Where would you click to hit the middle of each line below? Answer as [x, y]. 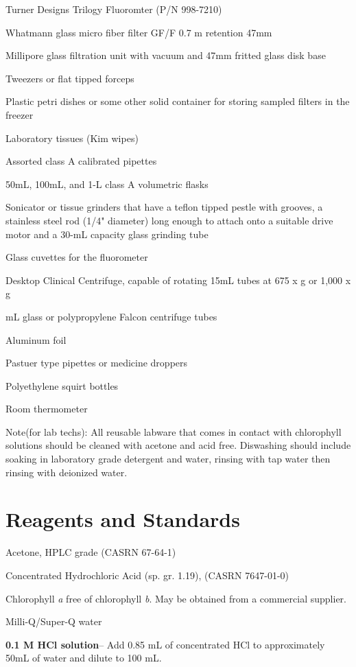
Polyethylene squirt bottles [62, 385]
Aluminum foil [36, 339]
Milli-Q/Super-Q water [54, 621]
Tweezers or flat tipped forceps [70, 78]
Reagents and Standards [123, 519]
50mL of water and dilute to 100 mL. [84, 658]
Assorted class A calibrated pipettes [81, 161]
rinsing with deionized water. [67, 472]
